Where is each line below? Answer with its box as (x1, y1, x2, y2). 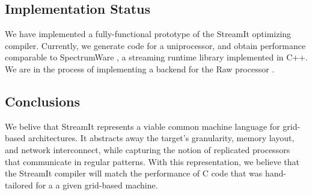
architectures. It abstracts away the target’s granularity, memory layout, (28, 132, 295, 144)
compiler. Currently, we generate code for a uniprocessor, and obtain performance (5, 39, 306, 51)
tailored (5, 178, 33, 191)
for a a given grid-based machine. (35, 178, 158, 191)
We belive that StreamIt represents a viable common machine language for (5, 120, 280, 132)
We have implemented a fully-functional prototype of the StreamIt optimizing (5, 28, 292, 40)
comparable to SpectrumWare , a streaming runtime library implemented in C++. (5, 51, 308, 63)
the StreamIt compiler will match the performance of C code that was (5, 167, 263, 179)
